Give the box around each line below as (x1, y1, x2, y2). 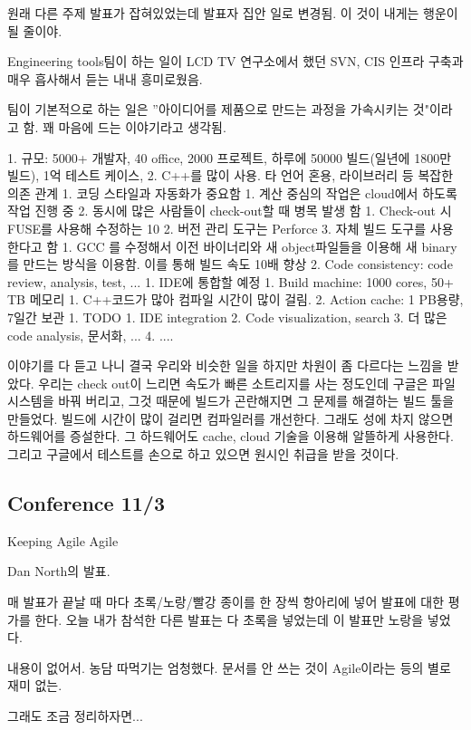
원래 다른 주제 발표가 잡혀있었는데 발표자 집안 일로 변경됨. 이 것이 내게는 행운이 (7, 4, 458, 22)
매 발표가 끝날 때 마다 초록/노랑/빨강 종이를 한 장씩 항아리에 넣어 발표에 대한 (7, 592, 445, 611)
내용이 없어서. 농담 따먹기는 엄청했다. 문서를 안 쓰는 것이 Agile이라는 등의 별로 (7, 658, 451, 677)
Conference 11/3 (7, 489, 165, 517)
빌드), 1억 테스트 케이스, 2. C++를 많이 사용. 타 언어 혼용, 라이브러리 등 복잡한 (7, 166, 454, 185)
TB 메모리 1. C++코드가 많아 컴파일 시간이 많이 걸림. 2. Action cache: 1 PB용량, (7, 290, 464, 309)
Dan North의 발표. (7, 562, 111, 581)
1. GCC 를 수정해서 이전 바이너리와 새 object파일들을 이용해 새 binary (62, 236, 457, 255)
